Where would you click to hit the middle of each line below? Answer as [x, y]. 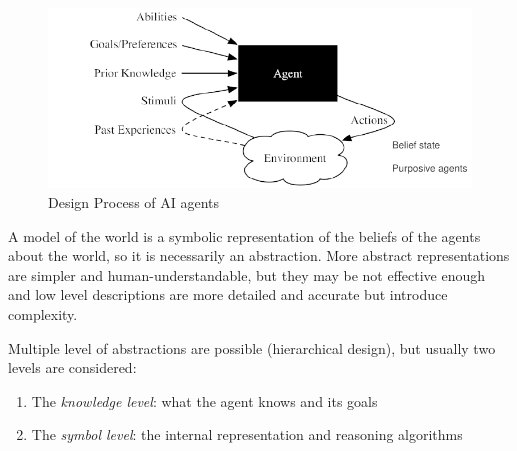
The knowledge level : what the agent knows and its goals [204, 400]
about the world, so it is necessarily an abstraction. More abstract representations [259, 255]
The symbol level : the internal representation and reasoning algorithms [247, 434]
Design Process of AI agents [134, 202]
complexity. [43, 314]
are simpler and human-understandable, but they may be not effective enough [247, 274]
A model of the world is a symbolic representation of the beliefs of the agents [244, 235]
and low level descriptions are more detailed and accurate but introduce [228, 294]
